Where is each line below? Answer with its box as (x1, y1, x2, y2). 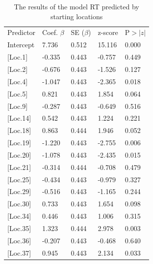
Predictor (7, 27, 36, 37)
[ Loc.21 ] (7, 162, 31, 172)
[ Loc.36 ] (7, 235, 31, 245)
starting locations (50, 11, 103, 21)
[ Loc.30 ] (7, 198, 31, 209)
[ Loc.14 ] (7, 113, 31, 123)
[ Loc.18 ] (7, 125, 31, 135)
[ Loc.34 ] (7, 211, 31, 221)
